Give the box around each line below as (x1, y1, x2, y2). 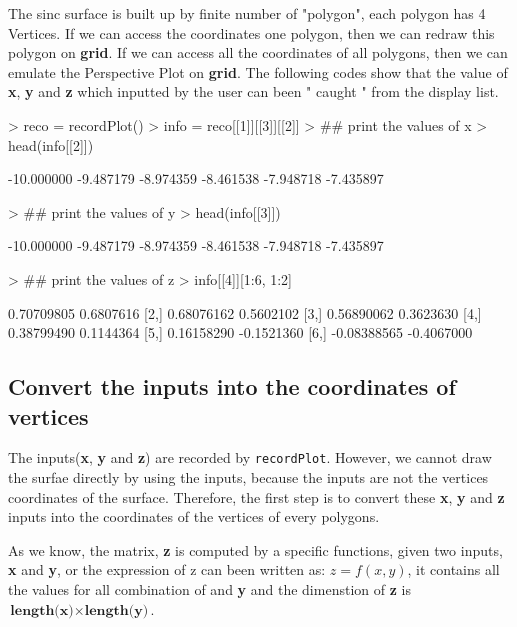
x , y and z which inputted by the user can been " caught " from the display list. (8, 81, 499, 102)
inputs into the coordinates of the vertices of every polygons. (8, 506, 380, 527)
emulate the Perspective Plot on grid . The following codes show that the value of (8, 61, 508, 82)
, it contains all (407, 559, 500, 580)
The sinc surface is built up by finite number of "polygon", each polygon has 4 (8, 3, 486, 23)
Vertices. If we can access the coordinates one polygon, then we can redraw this (8, 22, 495, 43)
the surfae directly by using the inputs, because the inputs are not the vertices (8, 466, 489, 487)
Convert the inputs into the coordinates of (8, 371, 456, 402)
